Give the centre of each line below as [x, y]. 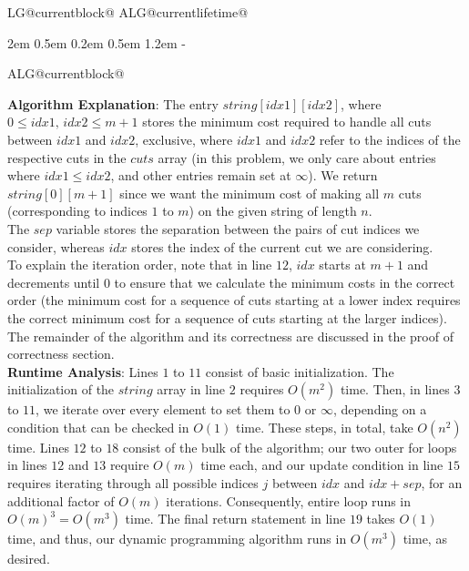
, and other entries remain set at [201, 175]
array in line [191, 389]
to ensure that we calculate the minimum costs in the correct [285, 282]
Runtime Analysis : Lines [83, 371]
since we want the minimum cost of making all [250, 193]
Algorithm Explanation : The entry [113, 103]
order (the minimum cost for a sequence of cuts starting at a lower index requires [234, 300]
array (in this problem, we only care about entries [297, 157]
